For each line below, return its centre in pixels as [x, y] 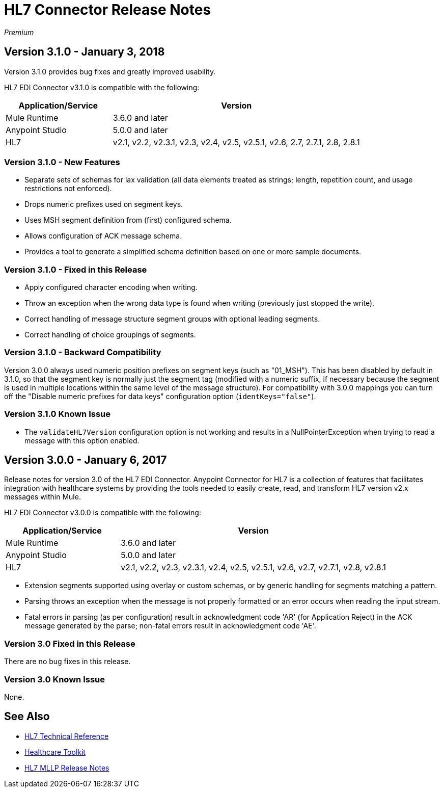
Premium [19, 32]
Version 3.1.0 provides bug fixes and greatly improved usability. [110, 71]
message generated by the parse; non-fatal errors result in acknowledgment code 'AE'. [170, 626]
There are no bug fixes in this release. [67, 662]
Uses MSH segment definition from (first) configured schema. [128, 220]
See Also [27, 717]
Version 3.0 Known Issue [54, 679]
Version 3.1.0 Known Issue [58, 414]
